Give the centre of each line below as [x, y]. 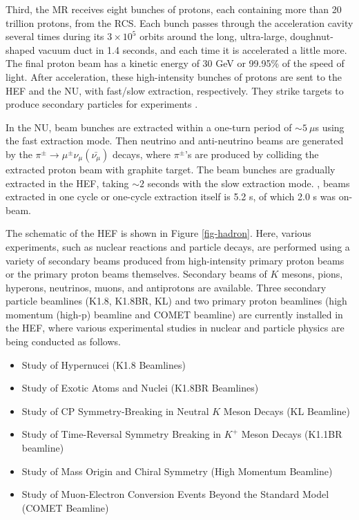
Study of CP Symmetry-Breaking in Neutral [115, 411]
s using [330, 127]
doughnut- [312, 36]
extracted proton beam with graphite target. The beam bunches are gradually [171, 169]
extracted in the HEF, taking [67, 183]
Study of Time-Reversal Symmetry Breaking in [122, 434]
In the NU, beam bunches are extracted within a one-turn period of [149, 127]
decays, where [142, 154]
